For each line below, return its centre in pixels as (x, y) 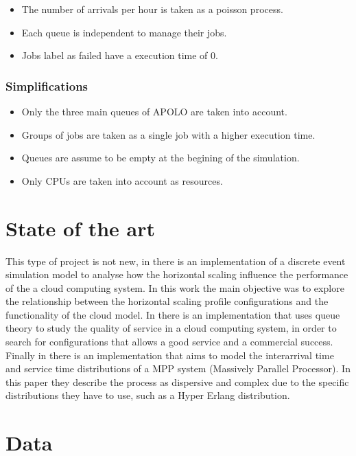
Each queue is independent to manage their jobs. (124, 32)
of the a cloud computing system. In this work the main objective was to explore (175, 287)
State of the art (81, 228)
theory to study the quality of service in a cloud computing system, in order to (171, 328)
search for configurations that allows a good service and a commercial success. (169, 342)
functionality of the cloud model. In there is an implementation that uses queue (173, 314)
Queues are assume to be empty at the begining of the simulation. (161, 158)
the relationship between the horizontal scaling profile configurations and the (167, 301)
